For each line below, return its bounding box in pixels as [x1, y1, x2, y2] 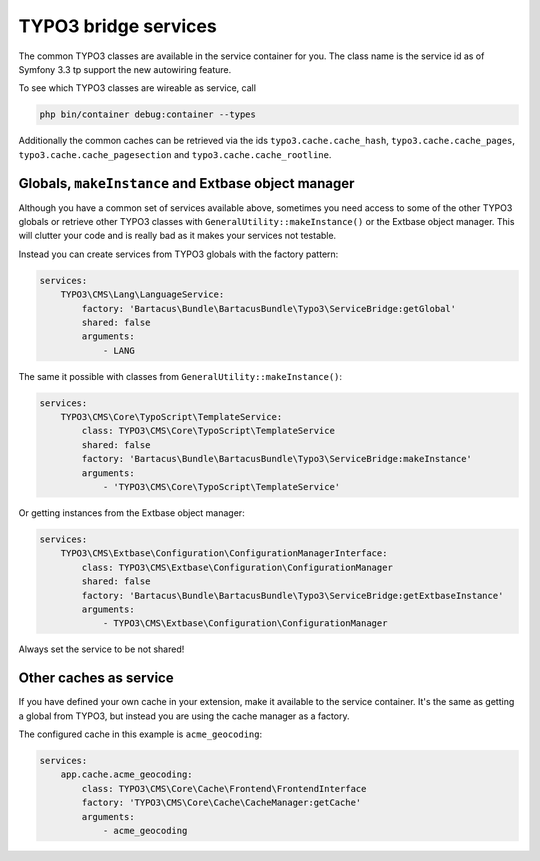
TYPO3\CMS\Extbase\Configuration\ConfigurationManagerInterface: [60, 548, 388, 559]
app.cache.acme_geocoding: [60, 769, 194, 780]
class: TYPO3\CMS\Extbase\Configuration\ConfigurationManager [81, 561, 394, 573]
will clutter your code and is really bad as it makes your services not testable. [18, 230, 337, 242]
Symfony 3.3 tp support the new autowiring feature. [18, 63, 232, 75]
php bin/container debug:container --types [39, 109, 257, 120]
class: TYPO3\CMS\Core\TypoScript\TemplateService [81, 425, 335, 437]
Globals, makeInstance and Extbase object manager [18, 175, 355, 192]
